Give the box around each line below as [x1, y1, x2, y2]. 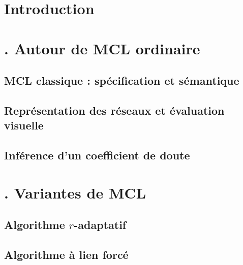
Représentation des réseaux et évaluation [4, 102, 225, 118]
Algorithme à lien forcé [4, 247, 129, 262]
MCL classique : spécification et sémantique [4, 73, 239, 88]
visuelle [4, 117, 44, 133]
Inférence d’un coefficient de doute [4, 147, 190, 163]
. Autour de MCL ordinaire [4, 38, 200, 58]
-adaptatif [74, 217, 127, 233]
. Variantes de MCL [4, 182, 146, 203]
